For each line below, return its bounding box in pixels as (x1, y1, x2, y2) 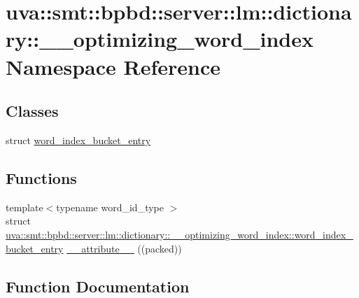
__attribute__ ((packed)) (66, 241, 182, 255)
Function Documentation (6, 275, 190, 297)
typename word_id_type (56, 199, 164, 214)
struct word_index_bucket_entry (6, 132, 151, 147)
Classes (6, 100, 59, 122)
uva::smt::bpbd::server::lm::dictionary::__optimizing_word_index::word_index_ (6, 227, 353, 241)
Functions (6, 166, 77, 188)
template (6, 199, 43, 214)
